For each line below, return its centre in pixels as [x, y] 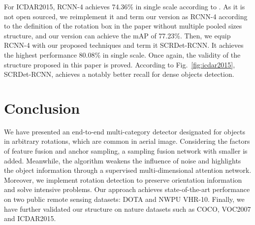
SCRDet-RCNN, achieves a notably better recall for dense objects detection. [119, 74]
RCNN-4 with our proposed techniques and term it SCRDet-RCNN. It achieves [124, 45]
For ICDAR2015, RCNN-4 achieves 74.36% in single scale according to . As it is [125, 6]
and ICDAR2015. [30, 218]
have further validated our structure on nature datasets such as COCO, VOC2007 [127, 209]
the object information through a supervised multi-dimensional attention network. [128, 170]
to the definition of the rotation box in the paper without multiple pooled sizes [123, 26]
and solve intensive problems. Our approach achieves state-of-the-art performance [127, 189]
